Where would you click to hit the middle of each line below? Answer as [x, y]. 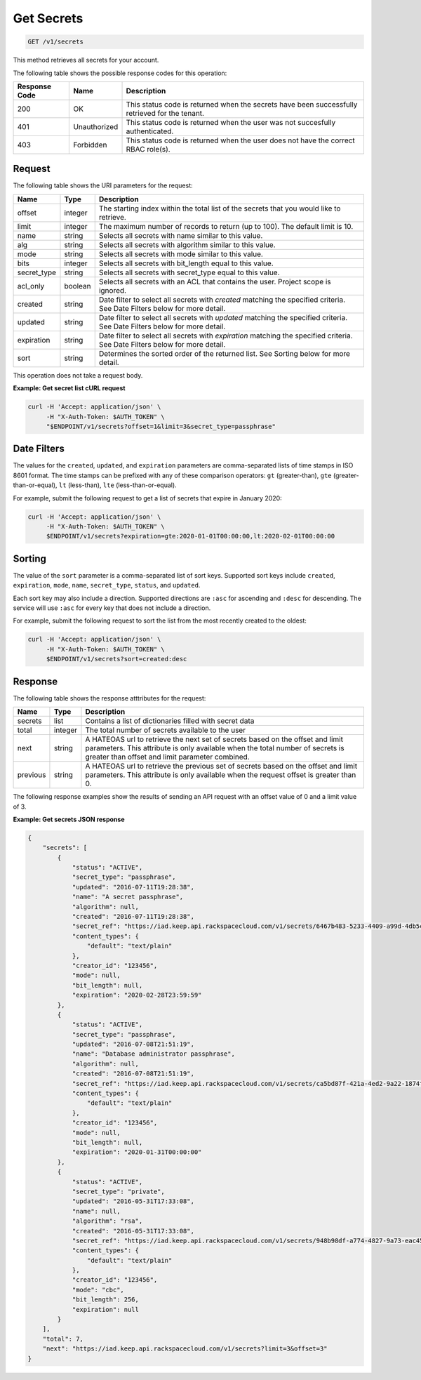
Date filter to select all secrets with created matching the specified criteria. [222, 300]
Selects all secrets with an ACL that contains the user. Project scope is [215, 281]
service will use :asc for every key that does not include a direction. [112, 608]
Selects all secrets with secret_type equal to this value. [189, 272]
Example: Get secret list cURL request [69, 388]
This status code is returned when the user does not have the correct [241, 140]
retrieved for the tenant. [165, 113]
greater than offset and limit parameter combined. [168, 757]
